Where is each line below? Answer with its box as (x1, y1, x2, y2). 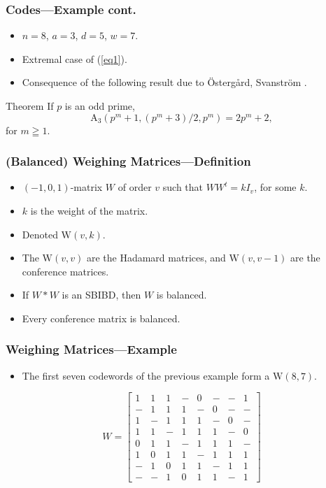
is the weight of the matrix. (30, 203, 148, 217)
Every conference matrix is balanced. (22, 310, 180, 325)
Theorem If (6, 99, 54, 113)
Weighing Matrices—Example (6, 340, 177, 358)
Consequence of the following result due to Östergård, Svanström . (22, 75, 307, 89)
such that (162, 180, 204, 194)
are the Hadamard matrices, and (86, 250, 226, 265)
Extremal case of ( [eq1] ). (22, 51, 127, 66)
